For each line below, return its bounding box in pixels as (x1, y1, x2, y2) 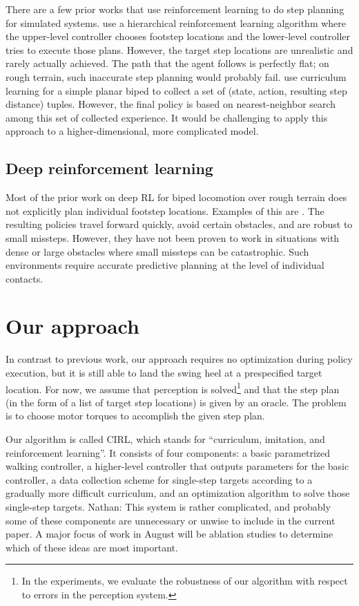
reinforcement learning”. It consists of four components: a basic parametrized (6, 445, 330, 460)
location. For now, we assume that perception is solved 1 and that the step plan (6, 379, 340, 396)
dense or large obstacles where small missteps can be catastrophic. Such (6, 244, 309, 258)
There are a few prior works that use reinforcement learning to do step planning (6, 2, 345, 16)
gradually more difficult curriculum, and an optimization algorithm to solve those (6, 486, 350, 500)
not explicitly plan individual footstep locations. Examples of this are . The (6, 203, 324, 218)
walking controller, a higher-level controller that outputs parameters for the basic (6, 459, 349, 473)
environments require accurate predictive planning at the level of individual (6, 258, 324, 272)
